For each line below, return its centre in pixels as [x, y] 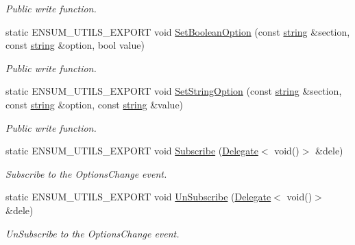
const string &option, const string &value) [95, 104]
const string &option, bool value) [75, 45]
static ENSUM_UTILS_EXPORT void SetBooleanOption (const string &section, [178, 31]
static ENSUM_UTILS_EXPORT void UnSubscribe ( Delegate [138, 197]
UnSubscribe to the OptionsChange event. [93, 233]
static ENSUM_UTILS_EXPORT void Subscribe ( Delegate [132, 151]
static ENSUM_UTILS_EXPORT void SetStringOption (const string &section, [174, 91]
